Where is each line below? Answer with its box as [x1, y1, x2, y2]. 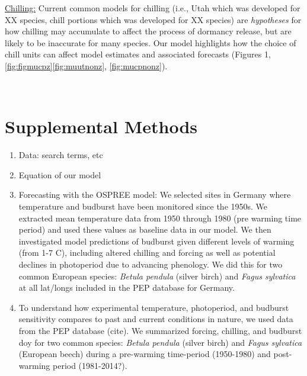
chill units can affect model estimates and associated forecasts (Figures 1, [5, 48, 271, 60]
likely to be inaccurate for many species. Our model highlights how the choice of [5, 36, 296, 49]
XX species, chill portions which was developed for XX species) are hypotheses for [5, 13, 302, 25]
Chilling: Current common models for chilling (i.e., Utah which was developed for [5, 2, 300, 14]
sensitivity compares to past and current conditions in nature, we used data [18, 313, 293, 325]
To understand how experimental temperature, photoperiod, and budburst [18, 301, 289, 313]
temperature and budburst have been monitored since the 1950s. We [18, 200, 268, 213]
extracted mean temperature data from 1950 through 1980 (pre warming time [18, 211, 302, 224]
